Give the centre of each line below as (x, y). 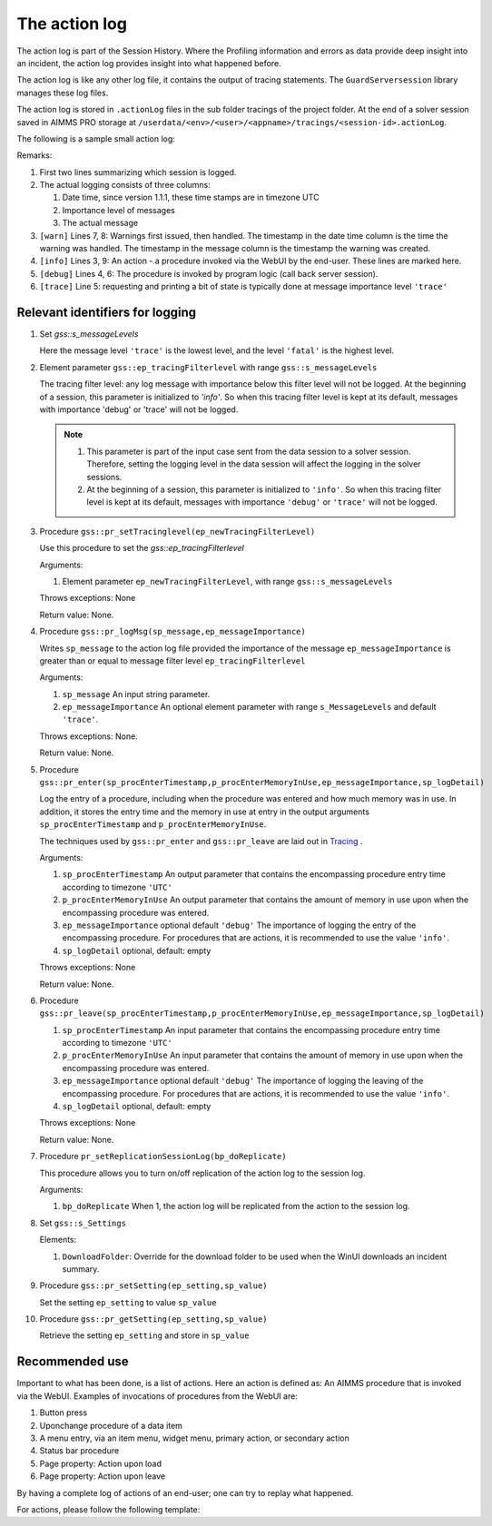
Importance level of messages (119, 210)
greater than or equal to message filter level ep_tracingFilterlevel (172, 660)
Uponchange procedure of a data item (111, 1425)
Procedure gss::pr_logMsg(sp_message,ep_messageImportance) (172, 632)
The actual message (100, 223)
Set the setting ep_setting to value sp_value (128, 1302)
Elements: (58, 1240)
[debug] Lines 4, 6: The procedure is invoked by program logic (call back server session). (209, 273)
